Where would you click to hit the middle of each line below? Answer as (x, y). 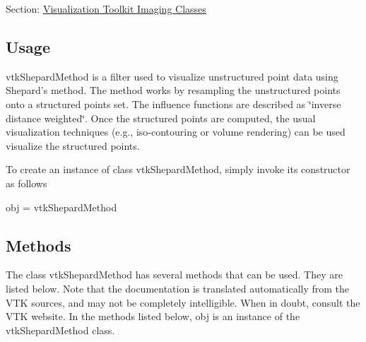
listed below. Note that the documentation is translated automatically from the (178, 288)
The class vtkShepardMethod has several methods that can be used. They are (174, 275)
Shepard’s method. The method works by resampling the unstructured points (173, 90)
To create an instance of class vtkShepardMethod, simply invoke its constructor (178, 169)
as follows (26, 183)
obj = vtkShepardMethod (61, 207)
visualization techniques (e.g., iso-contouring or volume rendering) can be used (176, 132)
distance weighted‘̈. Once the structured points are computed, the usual (161, 118)
